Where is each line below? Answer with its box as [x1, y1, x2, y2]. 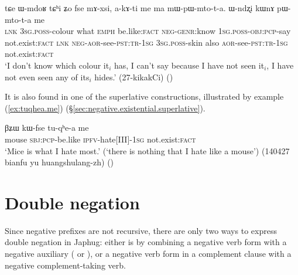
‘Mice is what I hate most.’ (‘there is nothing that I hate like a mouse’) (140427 [5, 144, 290, 157]
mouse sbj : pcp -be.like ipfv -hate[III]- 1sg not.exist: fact [5, 133, 196, 145]
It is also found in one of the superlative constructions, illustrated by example [5, 90, 284, 103]
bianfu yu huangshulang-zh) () [5, 156, 114, 168]
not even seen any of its [5, 70, 90, 83]
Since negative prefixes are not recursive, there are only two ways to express [5, 224, 277, 236]
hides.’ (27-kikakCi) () [94, 70, 173, 83]
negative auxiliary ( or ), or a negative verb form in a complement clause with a [5, 247, 292, 260]
